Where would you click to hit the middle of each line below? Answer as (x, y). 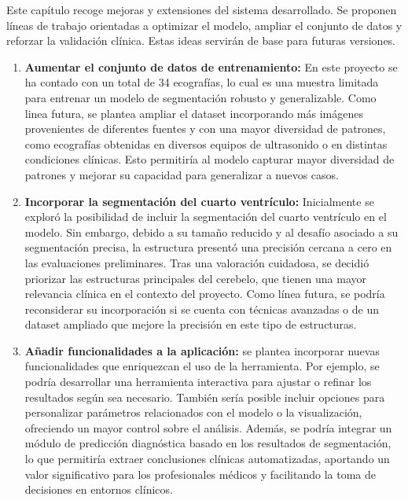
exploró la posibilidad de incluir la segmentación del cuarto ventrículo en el (206, 217)
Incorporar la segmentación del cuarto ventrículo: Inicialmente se (199, 201)
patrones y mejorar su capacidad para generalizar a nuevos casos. (182, 174)
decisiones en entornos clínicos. (99, 489)
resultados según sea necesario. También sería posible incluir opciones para (205, 397)
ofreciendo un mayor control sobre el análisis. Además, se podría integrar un (208, 427)
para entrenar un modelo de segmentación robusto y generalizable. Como (200, 97)
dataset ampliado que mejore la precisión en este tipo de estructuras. (191, 324)
